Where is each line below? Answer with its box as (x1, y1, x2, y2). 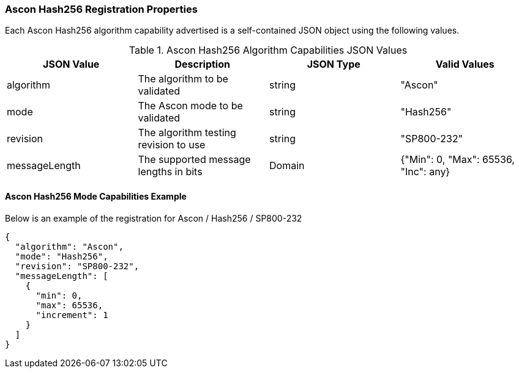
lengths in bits (138, 165, 203, 178)
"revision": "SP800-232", (15, 261, 140, 271)
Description (174, 58, 230, 71)
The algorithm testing (138, 126, 236, 139)
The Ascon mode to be (138, 100, 243, 112)
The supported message (138, 153, 251, 166)
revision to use (138, 139, 206, 151)
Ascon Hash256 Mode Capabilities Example (5, 190, 187, 201)
